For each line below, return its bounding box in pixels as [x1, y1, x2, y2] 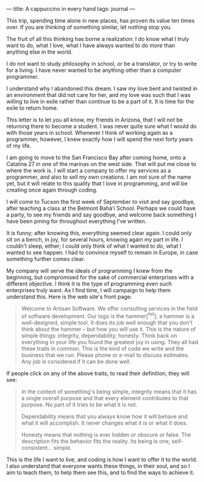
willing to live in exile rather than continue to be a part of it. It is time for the [6, 98, 194, 105]
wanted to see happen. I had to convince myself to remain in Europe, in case [6, 249, 199, 256]
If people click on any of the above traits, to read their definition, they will [6, 369, 190, 377]
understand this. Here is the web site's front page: [6, 293, 132, 300]
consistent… [21, 444, 53, 451]
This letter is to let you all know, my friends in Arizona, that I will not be [6, 116, 183, 123]
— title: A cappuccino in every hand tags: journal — [6, 5, 135, 12]
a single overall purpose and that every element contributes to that [21, 394, 189, 401]
